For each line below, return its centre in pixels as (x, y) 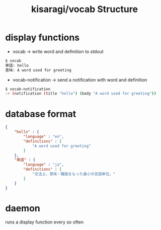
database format (41, 114)
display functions (43, 37)
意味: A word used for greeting (38, 70)
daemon (23, 208)
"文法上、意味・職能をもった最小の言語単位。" (74, 174)
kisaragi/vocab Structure (85, 9)
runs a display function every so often (45, 222)
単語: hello (17, 65)
